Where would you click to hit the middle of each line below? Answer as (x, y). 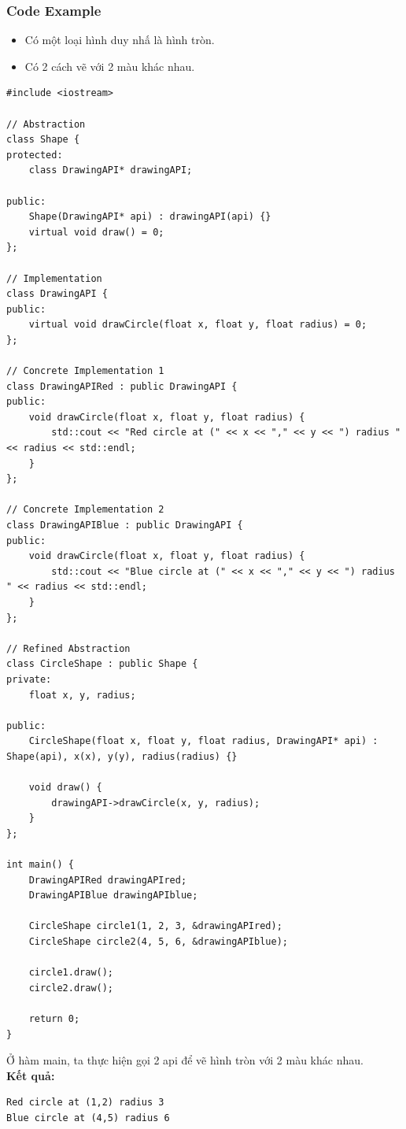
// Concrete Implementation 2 (85, 510)
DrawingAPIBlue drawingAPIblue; (113, 896)
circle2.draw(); (71, 988)
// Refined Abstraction (68, 648)
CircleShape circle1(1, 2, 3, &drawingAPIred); (155, 926)
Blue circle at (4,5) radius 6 (88, 1118)
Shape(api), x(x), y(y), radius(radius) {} (122, 756)
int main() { (40, 865)
